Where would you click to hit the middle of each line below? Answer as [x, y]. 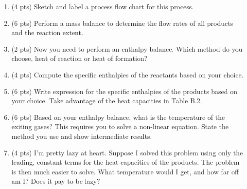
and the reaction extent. [47, 32]
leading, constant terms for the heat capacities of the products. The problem [125, 162]
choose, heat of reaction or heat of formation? [79, 58]
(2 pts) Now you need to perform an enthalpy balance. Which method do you [127, 48]
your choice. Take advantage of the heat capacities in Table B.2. [107, 101]
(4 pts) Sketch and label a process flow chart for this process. [103, 6]
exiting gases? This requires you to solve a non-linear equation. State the [120, 126]
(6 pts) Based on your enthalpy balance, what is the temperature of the [118, 117]
